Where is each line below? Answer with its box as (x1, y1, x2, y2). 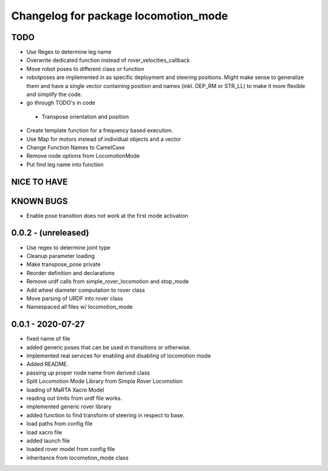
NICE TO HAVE (11, 177, 68, 187)
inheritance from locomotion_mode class (26, 454, 129, 461)
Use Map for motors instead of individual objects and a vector (26, 135, 182, 143)
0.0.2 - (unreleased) (11, 228, 89, 238)
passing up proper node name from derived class (26, 369, 150, 376)
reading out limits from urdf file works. (26, 395, 123, 402)
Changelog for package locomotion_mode (11, 9, 228, 22)
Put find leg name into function (26, 161, 104, 168)
